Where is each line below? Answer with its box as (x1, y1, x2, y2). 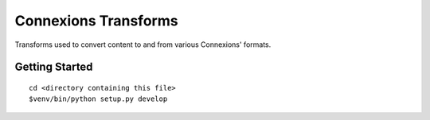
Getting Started (14, 60, 93, 74)
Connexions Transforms (14, 12, 178, 29)
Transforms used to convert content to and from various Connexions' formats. (14, 40, 272, 49)
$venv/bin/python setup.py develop (29, 95, 168, 103)
